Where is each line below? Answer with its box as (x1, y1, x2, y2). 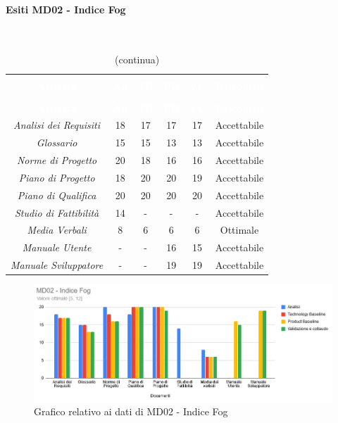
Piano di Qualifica (17, 187, 96, 202)
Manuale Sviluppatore (11, 258, 104, 272)
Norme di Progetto (16, 153, 97, 168)
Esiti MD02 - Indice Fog (6, 1, 126, 16)
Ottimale (220, 222, 259, 237)
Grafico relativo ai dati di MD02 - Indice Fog (34, 404, 228, 419)
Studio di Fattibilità (14, 205, 99, 220)
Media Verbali (27, 222, 87, 237)
